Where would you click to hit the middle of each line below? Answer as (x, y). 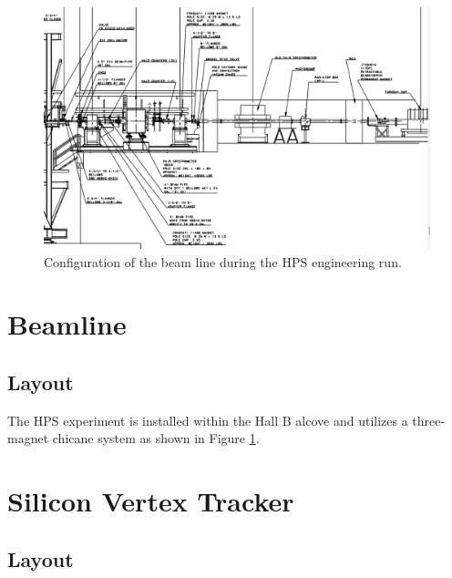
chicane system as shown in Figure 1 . (156, 438)
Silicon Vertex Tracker (151, 501)
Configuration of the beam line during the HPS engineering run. (223, 261)
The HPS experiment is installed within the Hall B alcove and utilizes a (208, 420)
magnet (28, 438)
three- (429, 420)
